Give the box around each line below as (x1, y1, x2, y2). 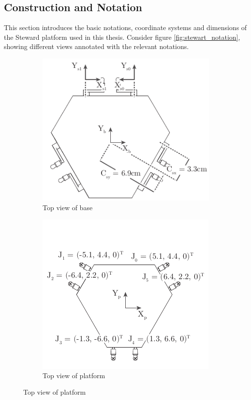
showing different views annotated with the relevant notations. (4, 41, 189, 51)
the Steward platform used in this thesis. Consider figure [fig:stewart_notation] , (4, 32, 240, 42)
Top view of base (43, 202, 93, 213)
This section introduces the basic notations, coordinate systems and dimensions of (4, 22, 247, 33)
